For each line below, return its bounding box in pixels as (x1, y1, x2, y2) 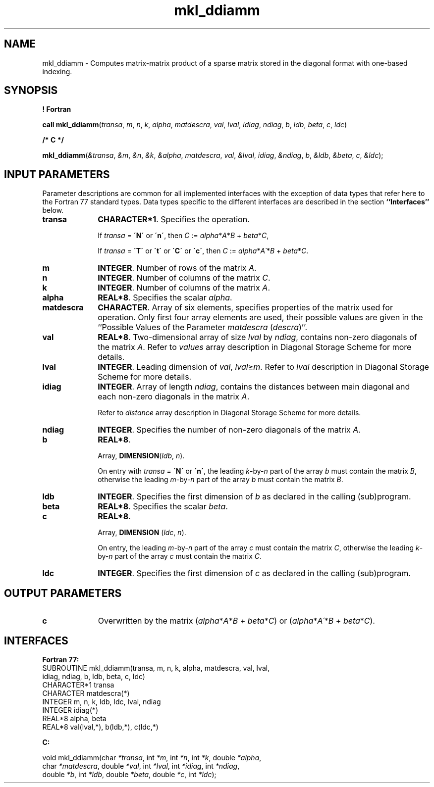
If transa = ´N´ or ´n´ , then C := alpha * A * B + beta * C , (98, 231, 269, 240)
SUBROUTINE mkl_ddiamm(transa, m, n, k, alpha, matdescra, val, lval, (42, 663, 270, 672)
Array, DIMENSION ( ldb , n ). (98, 451, 185, 460)
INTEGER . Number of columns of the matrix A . (98, 283, 271, 293)
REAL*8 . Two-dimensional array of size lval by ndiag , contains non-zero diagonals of (98, 332, 417, 343)
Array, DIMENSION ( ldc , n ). (98, 528, 186, 537)
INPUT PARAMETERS (4, 168, 110, 181)
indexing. (42, 67, 72, 76)
